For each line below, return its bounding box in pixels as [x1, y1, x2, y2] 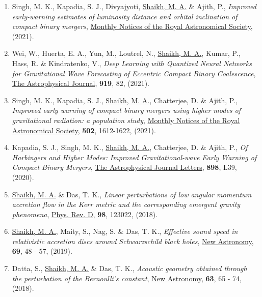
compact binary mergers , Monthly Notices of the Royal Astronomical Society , [12, 21, 253, 32]
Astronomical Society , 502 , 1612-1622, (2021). [12, 125, 156, 135]
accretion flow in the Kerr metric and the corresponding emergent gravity [12, 199, 241, 210]
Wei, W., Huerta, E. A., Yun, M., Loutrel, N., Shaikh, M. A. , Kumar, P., [12, 48, 241, 58]
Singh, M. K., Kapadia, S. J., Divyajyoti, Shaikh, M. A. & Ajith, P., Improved [12, 1, 256, 11]
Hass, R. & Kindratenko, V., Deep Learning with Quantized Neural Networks [12, 57, 252, 68]
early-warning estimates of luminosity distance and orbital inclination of [12, 11, 238, 21]
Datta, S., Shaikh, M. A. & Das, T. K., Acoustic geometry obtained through [12, 263, 247, 274]
